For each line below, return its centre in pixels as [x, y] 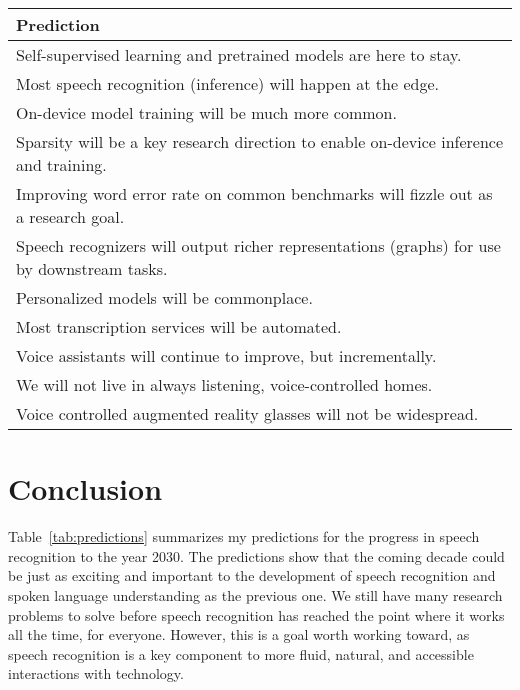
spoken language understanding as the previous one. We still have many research [255, 594]
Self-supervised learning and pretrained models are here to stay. [239, 54]
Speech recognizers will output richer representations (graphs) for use [258, 245]
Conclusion [85, 488]
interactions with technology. [96, 673]
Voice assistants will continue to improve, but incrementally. [226, 355]
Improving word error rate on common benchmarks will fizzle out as [254, 193]
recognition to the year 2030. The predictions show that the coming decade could [256, 555]
